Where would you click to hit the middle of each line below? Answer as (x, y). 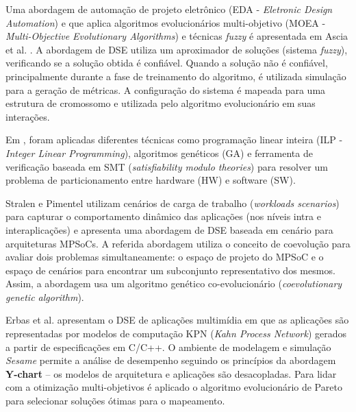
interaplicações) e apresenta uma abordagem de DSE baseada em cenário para (169, 229)
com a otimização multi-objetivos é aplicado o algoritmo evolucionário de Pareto (174, 387)
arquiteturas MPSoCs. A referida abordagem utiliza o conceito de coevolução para (178, 243)
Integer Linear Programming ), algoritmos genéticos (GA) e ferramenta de (159, 153)
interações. (28, 116)
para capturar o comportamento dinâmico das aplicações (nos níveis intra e (163, 216)
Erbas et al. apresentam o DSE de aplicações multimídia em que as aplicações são (177, 320)
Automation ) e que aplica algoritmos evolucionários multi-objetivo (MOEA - (166, 22)
